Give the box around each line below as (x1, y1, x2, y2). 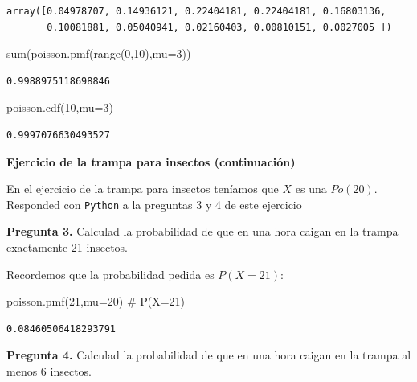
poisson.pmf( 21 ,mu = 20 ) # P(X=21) (6, 293, 186, 310)
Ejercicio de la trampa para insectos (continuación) (6, 153, 296, 170)
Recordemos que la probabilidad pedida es (6, 265, 215, 282)
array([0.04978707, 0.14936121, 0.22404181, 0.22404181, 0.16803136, (6, 6, 386, 17)
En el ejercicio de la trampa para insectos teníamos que (6, 180, 279, 197)
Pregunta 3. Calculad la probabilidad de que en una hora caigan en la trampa (6, 223, 399, 240)
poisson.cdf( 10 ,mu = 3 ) (6, 99, 113, 116)
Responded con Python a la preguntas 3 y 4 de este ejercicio (6, 195, 302, 212)
